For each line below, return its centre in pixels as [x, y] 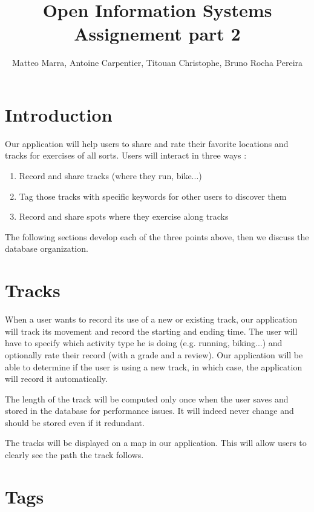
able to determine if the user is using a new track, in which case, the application [154, 366]
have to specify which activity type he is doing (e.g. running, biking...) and [144, 343]
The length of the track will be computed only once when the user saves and [147, 399]
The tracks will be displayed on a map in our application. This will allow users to [156, 443]
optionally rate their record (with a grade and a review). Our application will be [154, 354]
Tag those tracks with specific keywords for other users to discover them [153, 196]
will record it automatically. [56, 379]
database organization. [47, 248]
